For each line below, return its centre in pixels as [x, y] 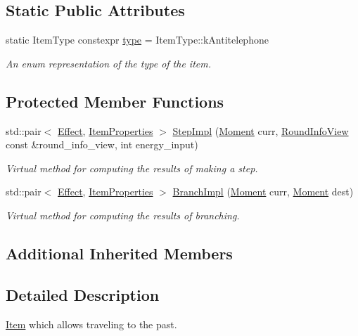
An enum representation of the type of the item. [109, 63]
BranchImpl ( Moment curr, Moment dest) [263, 192]
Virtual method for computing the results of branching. [123, 215]
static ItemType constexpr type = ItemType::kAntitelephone [137, 40]
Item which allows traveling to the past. [91, 324]
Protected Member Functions [115, 101]
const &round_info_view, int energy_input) [102, 144]
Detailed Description [83, 294]
